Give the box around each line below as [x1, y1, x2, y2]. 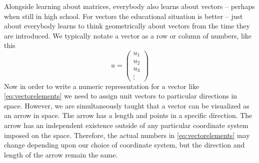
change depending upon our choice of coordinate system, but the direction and [4, 139, 245, 150]
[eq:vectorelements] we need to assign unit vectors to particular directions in [4, 90, 237, 101]
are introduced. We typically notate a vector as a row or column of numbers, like [4, 30, 252, 40]
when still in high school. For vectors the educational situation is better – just [4, 10, 243, 21]
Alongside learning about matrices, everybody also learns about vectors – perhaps [4, 1, 255, 11]
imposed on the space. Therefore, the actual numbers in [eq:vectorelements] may [4, 129, 250, 140]
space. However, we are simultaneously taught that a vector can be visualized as [4, 100, 249, 110]
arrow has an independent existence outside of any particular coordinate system [4, 119, 248, 130]
